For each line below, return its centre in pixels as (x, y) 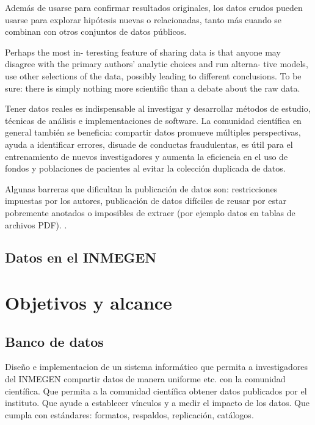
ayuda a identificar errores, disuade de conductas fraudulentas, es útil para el (149, 144)
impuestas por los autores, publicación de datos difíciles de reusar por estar (146, 201)
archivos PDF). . (36, 224)
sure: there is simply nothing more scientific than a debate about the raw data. (153, 88)
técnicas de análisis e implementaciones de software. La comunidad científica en (153, 120)
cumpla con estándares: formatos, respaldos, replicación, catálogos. (129, 414)
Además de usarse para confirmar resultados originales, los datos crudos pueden (154, 7)
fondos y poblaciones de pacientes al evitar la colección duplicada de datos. (145, 168)
